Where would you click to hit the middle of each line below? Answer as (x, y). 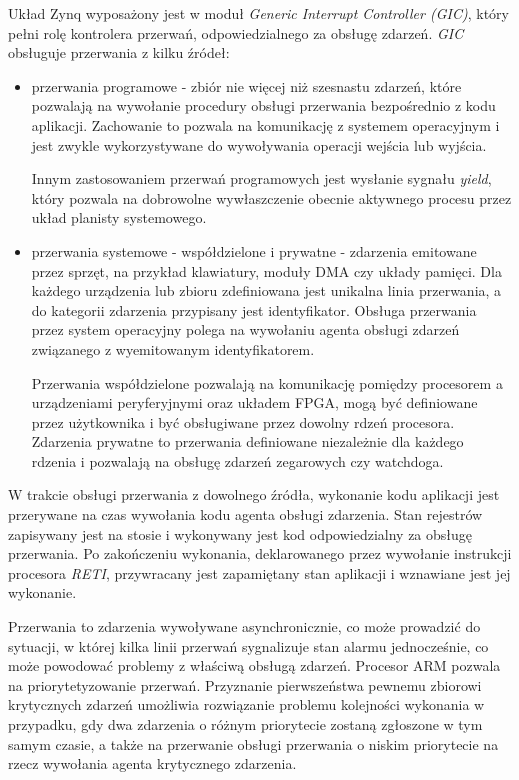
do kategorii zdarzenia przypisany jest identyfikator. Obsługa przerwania (254, 309)
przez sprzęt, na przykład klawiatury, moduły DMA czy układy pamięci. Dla (266, 270)
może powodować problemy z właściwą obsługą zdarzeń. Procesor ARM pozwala (254, 665)
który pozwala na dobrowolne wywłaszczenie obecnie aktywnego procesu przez (271, 197)
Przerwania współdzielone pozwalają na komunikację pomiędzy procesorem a (267, 382)
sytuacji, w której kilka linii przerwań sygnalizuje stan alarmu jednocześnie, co (248, 645)
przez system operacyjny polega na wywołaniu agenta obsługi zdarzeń (245, 329)
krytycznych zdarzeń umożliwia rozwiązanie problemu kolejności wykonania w (246, 704)
